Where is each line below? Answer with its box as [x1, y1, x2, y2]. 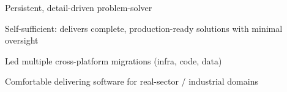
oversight [5, 34, 39, 47]
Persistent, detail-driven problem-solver [5, 1, 152, 13]
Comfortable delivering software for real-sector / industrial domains [5, 75, 258, 88]
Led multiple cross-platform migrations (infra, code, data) [5, 54, 222, 67]
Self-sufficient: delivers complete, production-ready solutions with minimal [5, 21, 283, 34]
